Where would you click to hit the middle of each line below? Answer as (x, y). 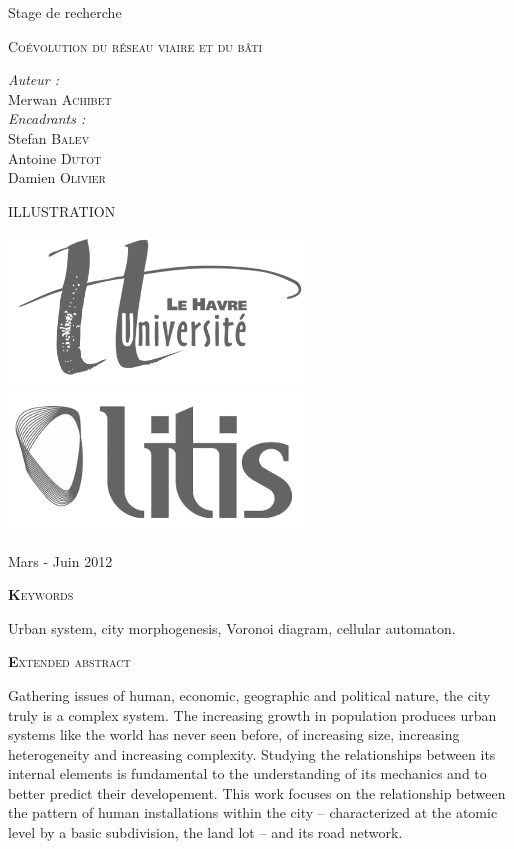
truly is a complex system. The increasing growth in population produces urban (252, 714)
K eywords (41, 594)
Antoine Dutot (55, 157)
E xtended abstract (69, 661)
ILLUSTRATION (62, 210)
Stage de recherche (65, 12)
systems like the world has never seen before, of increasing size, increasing (234, 734)
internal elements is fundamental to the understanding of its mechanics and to (247, 773)
